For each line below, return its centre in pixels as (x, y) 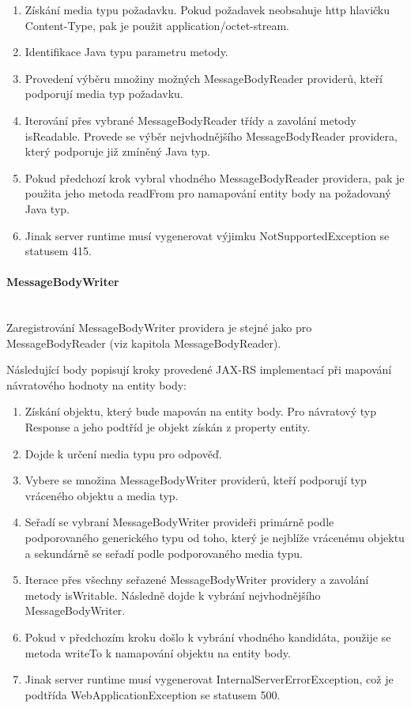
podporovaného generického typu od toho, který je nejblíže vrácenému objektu (215, 538)
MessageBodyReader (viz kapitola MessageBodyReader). (144, 343)
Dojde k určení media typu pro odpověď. (123, 453)
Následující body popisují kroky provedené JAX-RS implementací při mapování (199, 369)
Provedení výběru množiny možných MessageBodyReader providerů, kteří (204, 78)
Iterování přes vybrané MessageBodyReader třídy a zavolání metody (190, 120)
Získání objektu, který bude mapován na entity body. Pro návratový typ (200, 411)
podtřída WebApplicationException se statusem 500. (153, 694)
